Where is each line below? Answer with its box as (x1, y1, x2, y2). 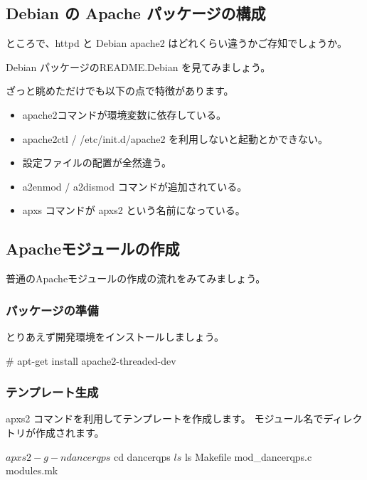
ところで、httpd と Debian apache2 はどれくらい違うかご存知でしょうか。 (6, 36, 348, 50)
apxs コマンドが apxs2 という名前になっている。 (22, 203, 245, 218)
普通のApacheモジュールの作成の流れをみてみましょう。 (6, 271, 266, 286)
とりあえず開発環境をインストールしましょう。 (6, 329, 224, 343)
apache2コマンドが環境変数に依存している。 (22, 107, 226, 122)
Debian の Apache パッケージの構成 (6, 2, 266, 24)
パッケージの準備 (6, 301, 99, 319)
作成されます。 (35, 425, 105, 439)
